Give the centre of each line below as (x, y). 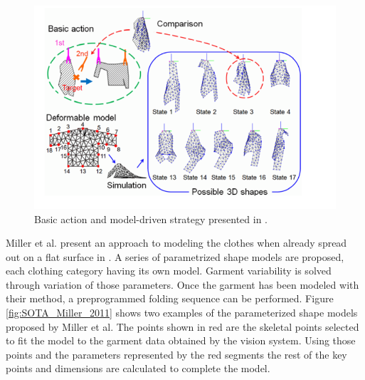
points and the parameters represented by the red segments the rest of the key (176, 354)
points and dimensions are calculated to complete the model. (138, 368)
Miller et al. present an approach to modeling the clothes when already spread (176, 243)
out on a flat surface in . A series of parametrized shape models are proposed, (175, 256)
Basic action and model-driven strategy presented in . (151, 219)
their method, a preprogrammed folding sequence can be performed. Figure (170, 298)
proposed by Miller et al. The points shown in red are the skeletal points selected (182, 326)
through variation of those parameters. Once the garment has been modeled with (182, 284)
